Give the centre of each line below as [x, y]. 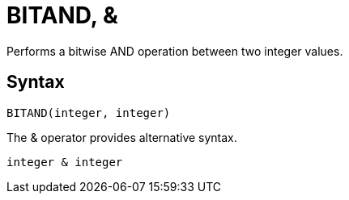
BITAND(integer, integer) [89, 112]
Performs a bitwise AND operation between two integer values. [175, 51]
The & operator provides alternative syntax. [122, 137]
